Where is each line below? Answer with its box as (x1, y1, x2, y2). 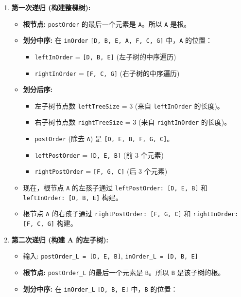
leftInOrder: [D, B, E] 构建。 (23, 192, 122, 202)
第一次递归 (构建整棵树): (11, 2, 91, 12)
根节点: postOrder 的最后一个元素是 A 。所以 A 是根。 (23, 19, 191, 29)
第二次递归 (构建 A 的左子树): (11, 234, 109, 244)
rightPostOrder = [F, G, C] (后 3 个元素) (34, 166, 168, 176)
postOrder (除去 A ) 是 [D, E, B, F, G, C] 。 (34, 133, 174, 144)
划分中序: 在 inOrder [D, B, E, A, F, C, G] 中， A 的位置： (23, 35, 213, 45)
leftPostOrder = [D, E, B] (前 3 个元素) (34, 149, 164, 160)
